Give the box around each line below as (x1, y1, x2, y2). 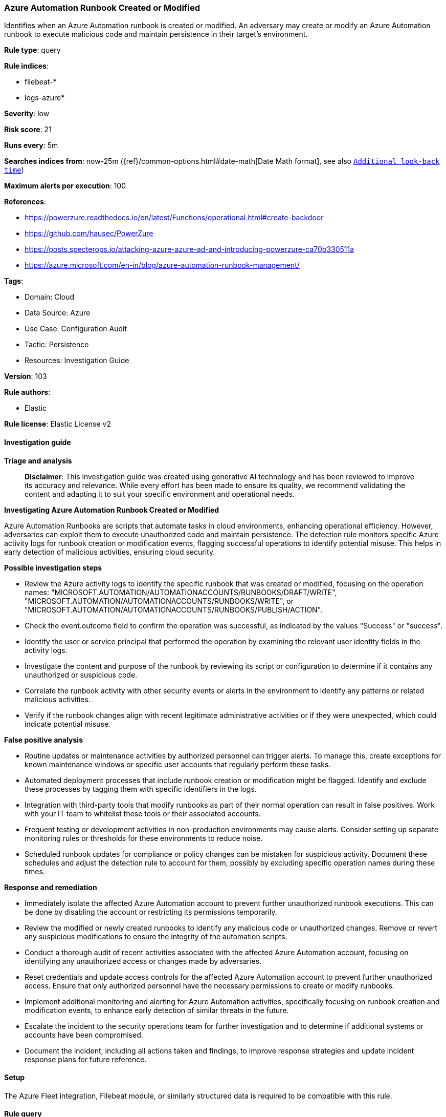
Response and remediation (4, 882, 97, 892)
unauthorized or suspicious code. (25, 670, 138, 679)
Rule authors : (4, 388, 51, 397)
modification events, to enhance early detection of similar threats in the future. (25, 1005, 289, 1015)
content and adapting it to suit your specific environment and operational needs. (25, 489, 295, 498)
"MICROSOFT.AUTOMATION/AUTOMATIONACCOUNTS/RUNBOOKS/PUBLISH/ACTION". (25, 605, 323, 614)
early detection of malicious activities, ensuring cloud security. (4, 547, 215, 556)
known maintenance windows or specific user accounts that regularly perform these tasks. (25, 760, 331, 769)
